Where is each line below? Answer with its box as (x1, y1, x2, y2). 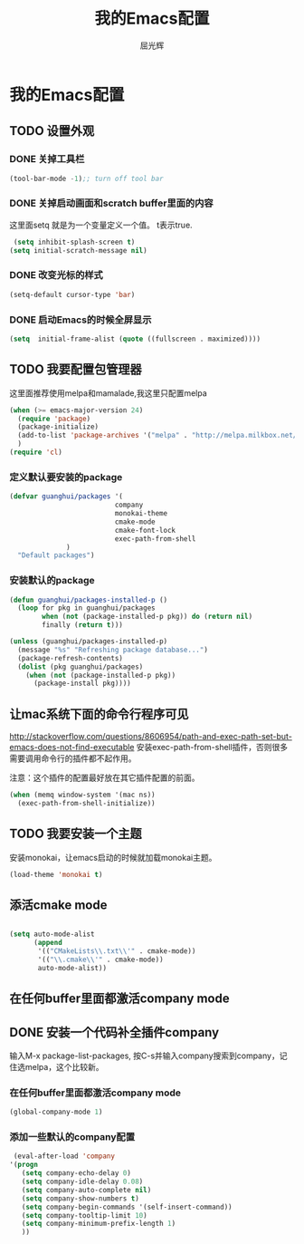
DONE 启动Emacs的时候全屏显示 (9, 313, 152, 326)
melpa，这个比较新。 (24, 1061, 104, 1072)
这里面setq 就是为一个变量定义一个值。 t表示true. (9, 219, 193, 230)
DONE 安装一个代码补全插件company (9, 1025, 220, 1040)
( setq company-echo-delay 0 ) (21, 1169, 131, 1178)
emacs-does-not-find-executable (9, 742, 135, 753)
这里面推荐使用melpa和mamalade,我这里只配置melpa (9, 387, 208, 399)
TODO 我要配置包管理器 (9, 362, 142, 377)
